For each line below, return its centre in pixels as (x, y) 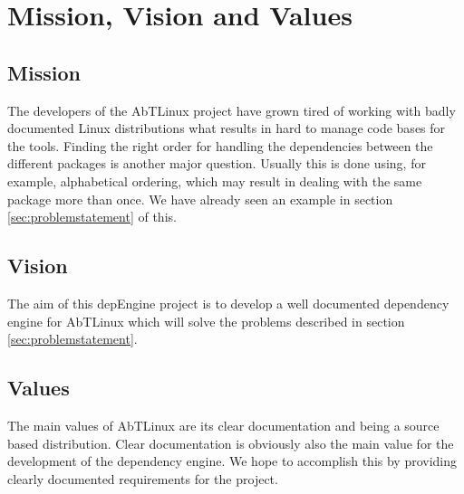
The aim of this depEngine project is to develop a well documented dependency (228, 303)
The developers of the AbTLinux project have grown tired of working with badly (232, 110)
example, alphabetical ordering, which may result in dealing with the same (215, 180)
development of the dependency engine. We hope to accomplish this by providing (232, 461)
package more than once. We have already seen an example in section (200, 199)
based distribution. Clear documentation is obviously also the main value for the (231, 443)
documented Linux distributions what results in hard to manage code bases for (227, 128)
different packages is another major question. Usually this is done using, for (217, 163)
